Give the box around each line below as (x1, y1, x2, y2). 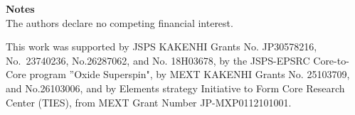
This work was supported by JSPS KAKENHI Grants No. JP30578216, (6, 39, 317, 54)
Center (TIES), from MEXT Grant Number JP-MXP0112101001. (6, 94, 292, 109)
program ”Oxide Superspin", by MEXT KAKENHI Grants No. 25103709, (29, 67, 350, 82)
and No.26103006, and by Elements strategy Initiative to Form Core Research (6, 80, 345, 95)
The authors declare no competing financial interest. (6, 15, 233, 30)
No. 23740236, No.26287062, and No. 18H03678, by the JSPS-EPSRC (6, 53, 310, 67)
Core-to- (313, 53, 349, 67)
